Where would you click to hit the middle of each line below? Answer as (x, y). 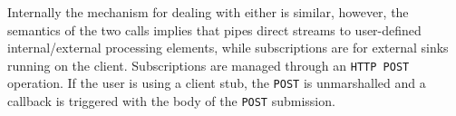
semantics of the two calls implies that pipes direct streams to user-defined (214, 29)
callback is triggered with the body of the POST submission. (171, 101)
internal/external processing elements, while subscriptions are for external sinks (228, 48)
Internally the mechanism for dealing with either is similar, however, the (208, 12)
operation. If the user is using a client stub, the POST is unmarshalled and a (217, 83)
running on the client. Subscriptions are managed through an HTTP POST (209, 65)
